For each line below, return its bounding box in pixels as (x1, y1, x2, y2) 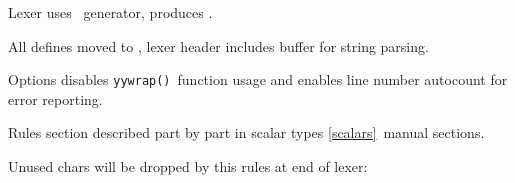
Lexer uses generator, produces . (8, 2, 213, 22)
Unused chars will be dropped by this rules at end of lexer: (8, 156, 368, 177)
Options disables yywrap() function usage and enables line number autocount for (8, 69, 508, 90)
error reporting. (8, 88, 103, 109)
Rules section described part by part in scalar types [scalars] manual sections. (8, 122, 485, 143)
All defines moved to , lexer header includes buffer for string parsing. (8, 35, 429, 56)
